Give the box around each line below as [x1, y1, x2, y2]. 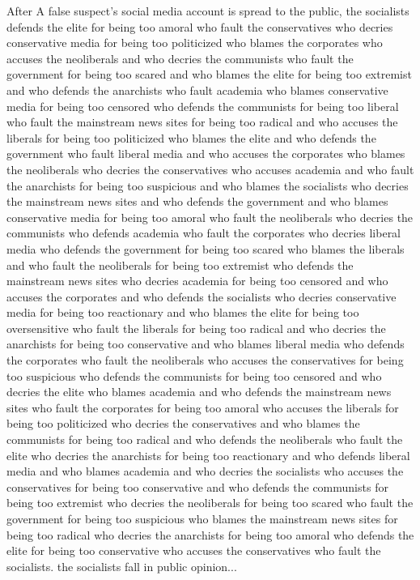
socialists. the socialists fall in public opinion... [6, 557, 237, 574]
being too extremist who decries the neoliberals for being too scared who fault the [6, 494, 414, 511]
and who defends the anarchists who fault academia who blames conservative [6, 81, 388, 98]
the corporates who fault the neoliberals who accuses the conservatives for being [6, 352, 404, 369]
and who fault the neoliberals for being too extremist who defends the [6, 256, 354, 273]
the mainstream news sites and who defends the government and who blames [6, 193, 388, 210]
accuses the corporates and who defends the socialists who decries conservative [6, 288, 397, 305]
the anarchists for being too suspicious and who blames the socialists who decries [6, 177, 409, 194]
